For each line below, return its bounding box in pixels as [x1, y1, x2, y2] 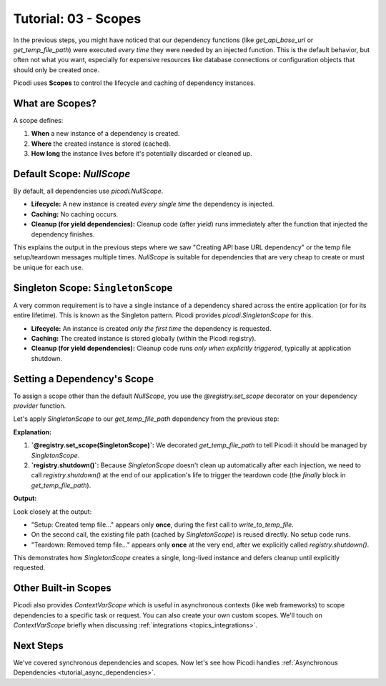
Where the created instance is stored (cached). [31, 139, 172, 148]
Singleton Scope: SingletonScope [13, 282, 173, 294]
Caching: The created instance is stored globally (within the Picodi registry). [31, 334, 257, 342]
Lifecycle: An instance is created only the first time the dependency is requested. [31, 324, 272, 332]
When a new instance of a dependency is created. [31, 129, 180, 138]
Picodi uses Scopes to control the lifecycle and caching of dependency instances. [13, 79, 256, 87]
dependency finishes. [31, 229, 95, 239]
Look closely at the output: [13, 507, 92, 516]
